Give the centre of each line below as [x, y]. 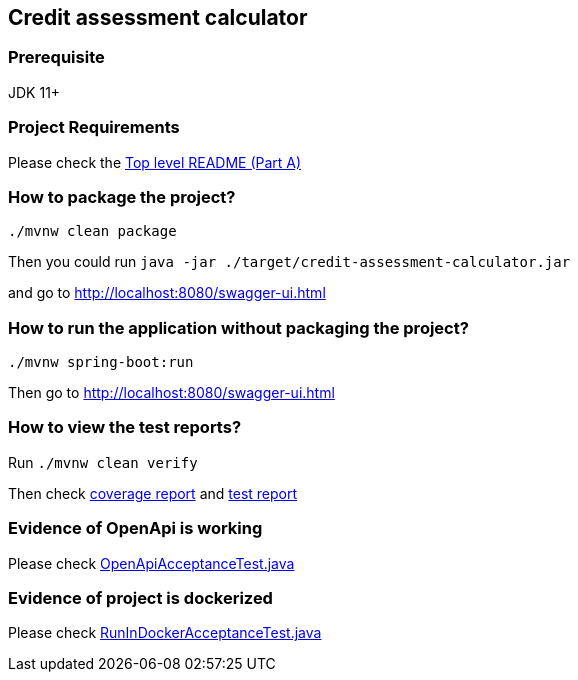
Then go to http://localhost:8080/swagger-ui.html [171, 393]
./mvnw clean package [92, 231]
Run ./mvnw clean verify [103, 462]
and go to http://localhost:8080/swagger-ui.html [167, 293]
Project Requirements [94, 127]
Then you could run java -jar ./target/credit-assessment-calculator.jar [289, 262]
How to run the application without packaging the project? [238, 327]
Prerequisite [56, 57]
